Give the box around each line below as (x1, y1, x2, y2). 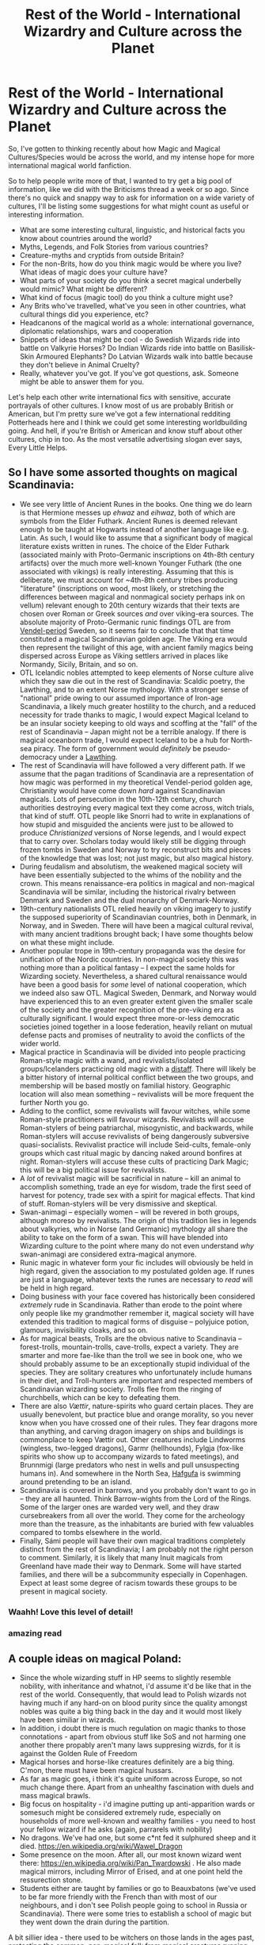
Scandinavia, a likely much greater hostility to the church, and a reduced (19, 701, 256, 711)
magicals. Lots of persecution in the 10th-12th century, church (19, 794, 223, 804)
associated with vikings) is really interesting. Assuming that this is (19, 566, 234, 576)
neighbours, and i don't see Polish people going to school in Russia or (19, 1901, 248, 1910)
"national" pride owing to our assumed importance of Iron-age (19, 692, 224, 703)
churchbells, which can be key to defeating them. (19, 1392, 181, 1402)
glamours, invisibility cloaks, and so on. (19, 1325, 148, 1334)
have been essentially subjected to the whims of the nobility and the (19, 870, 242, 880)
